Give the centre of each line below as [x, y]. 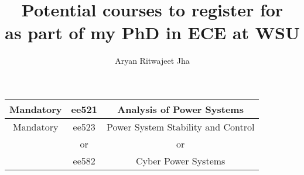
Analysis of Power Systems [180, 109]
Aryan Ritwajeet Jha [152, 61]
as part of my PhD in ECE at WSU [152, 32]
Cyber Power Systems [180, 160]
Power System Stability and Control [180, 126]
